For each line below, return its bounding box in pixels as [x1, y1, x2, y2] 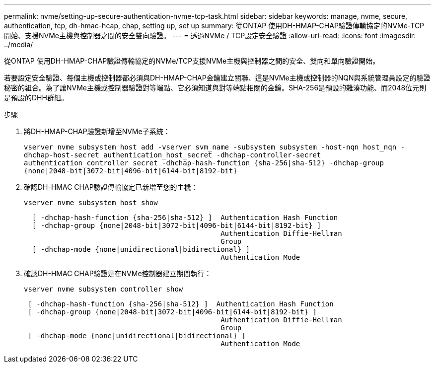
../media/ [4, 40, 33, 49]
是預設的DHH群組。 [4, 93, 68, 102]
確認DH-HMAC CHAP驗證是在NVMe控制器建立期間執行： [24, 269, 212, 278]
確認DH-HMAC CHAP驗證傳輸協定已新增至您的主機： [24, 183, 198, 191]
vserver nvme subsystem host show [24, 199, 158, 207]
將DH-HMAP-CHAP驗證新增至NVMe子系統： [24, 127, 170, 136]
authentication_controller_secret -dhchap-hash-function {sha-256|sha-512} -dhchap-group [24, 159, 384, 167]
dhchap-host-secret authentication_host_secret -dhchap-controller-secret [24, 151, 321, 159]
